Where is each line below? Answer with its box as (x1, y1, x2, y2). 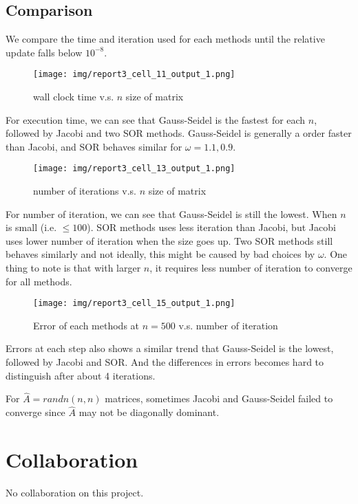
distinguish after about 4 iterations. (6, 368, 156, 382)
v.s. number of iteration (178, 318, 278, 332)
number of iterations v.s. (33, 184, 136, 198)
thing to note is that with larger (6, 261, 141, 275)
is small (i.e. (6, 220, 57, 234)
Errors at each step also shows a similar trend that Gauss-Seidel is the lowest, (6, 341, 334, 355)
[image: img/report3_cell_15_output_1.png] (33, 298, 235, 309)
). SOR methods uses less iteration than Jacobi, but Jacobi (87, 220, 336, 234)
